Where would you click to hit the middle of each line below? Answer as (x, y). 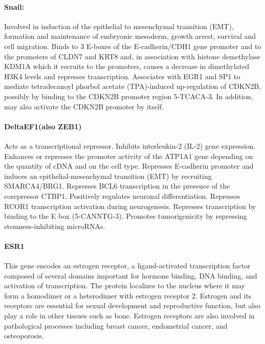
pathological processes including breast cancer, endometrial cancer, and (116, 325)
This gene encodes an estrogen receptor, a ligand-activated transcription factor (127, 266)
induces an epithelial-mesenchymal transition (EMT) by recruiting (108, 176)
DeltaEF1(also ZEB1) (43, 126)
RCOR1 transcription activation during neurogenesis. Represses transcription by (130, 206)
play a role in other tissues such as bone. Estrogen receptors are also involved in (129, 316)
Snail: (14, 6)
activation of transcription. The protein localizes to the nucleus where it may (125, 285)
